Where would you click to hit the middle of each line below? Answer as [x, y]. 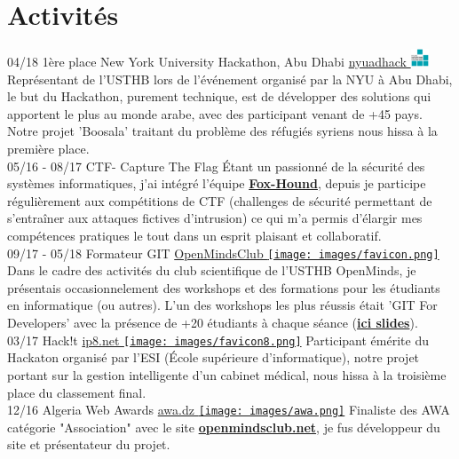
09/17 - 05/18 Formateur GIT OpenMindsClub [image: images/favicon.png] [223, 253]
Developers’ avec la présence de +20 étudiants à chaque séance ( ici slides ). [213, 323]
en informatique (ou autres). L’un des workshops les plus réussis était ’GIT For [222, 305]
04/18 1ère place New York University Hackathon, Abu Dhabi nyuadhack [207, 62]
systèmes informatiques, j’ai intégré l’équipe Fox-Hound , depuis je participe [217, 183]
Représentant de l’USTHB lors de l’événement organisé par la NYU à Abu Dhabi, [230, 79]
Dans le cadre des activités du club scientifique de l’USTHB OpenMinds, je [212, 270]
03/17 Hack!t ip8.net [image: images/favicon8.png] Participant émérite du [218, 340]
